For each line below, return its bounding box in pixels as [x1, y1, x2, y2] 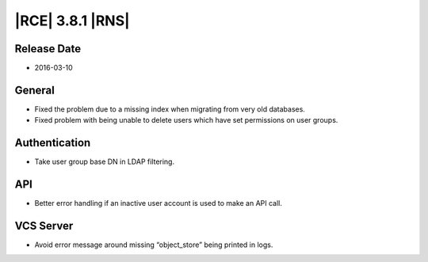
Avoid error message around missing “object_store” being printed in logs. [34, 240, 273, 249]
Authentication [14, 136, 91, 150]
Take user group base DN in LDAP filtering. [34, 157, 174, 166]
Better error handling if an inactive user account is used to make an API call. [34, 199, 283, 208]
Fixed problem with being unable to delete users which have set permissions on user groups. [34, 116, 338, 125]
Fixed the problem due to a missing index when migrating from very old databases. [34, 104, 305, 114]
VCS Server [14, 218, 74, 233]
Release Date [14, 42, 82, 55]
